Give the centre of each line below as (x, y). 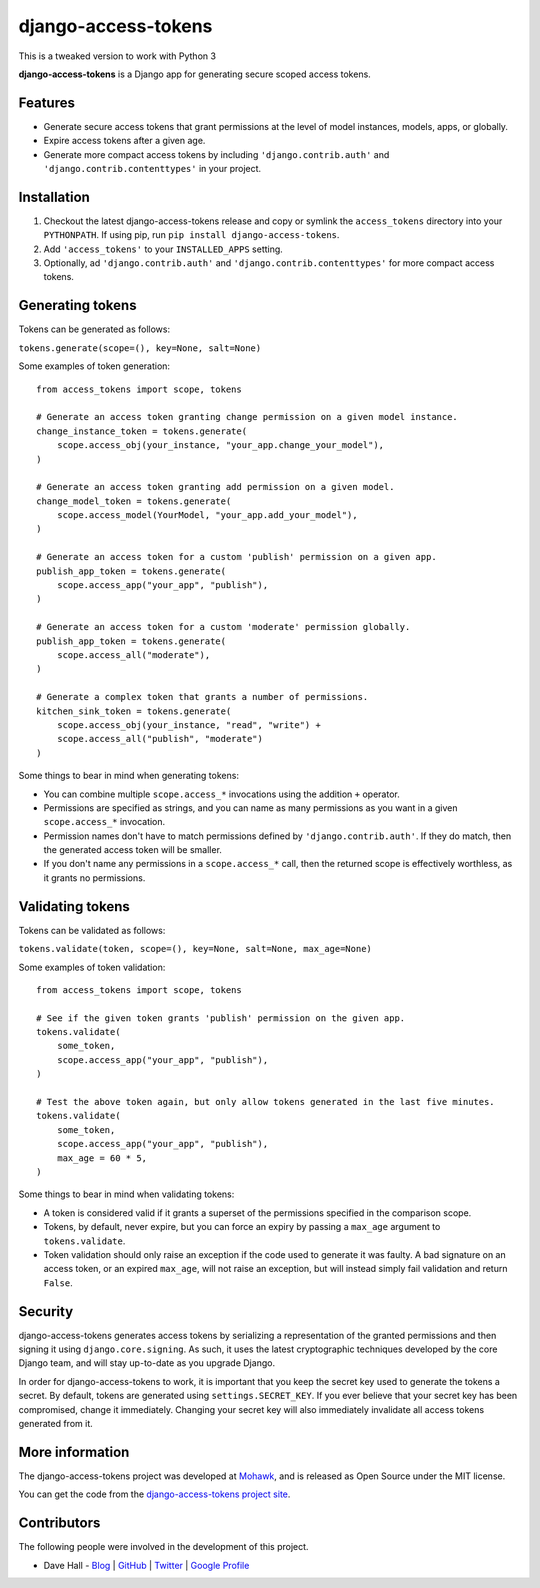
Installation (54, 196)
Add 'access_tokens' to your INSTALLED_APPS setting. (163, 249)
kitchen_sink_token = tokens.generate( (134, 711)
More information (74, 1451)
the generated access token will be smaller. (132, 850)
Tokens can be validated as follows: (92, 930)
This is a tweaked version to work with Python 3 (117, 56)
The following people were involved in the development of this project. (163, 1547)
